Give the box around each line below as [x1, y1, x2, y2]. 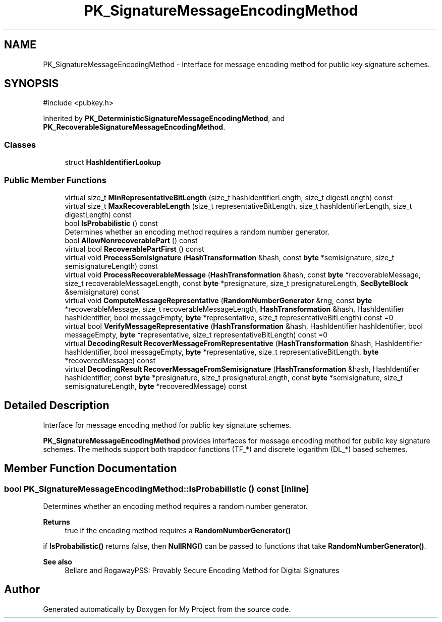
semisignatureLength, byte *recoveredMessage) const [65, 381, 247, 390]
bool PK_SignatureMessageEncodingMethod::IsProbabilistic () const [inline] [4, 483, 309, 494]
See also [43, 557, 72, 566]
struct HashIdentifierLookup [65, 158, 161, 167]
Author [4, 583, 40, 596]
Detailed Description [4, 399, 109, 412]
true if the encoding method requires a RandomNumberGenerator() [65, 526, 291, 535]
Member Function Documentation [4, 462, 177, 475]
